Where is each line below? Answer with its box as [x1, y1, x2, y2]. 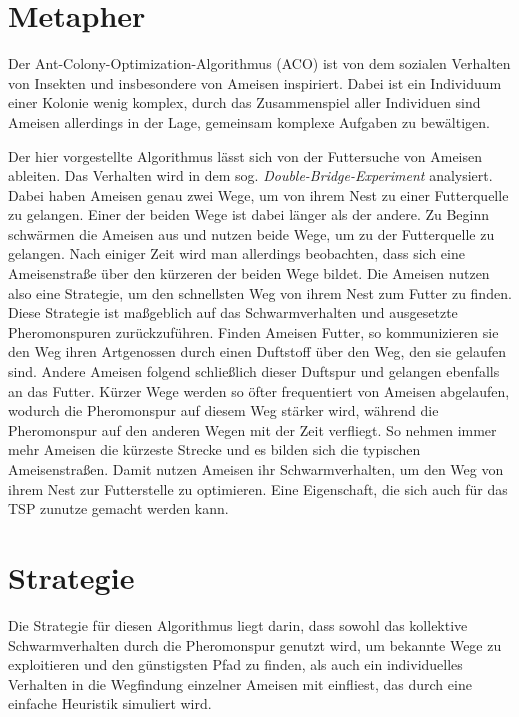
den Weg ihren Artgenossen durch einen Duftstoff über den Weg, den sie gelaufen [8, 341, 507, 362]
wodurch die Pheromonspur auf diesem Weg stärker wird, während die [8, 400, 439, 421]
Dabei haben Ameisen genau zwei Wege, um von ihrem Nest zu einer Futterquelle [8, 184, 509, 205]
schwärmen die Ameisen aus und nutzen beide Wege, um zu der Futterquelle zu [8, 223, 495, 244]
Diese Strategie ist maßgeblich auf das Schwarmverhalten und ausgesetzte [8, 302, 458, 323]
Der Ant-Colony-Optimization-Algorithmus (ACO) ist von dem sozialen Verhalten [8, 53, 511, 74]
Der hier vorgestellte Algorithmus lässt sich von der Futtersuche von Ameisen [8, 145, 483, 166]
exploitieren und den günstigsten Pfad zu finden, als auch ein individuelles [8, 654, 463, 675]
